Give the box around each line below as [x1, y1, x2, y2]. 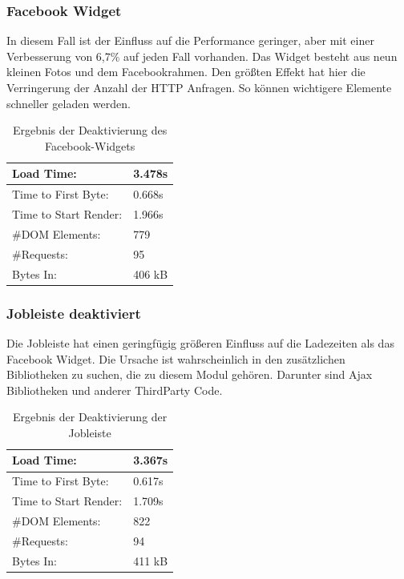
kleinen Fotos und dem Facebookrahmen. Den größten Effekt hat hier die [6, 63, 366, 80]
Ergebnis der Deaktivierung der [12, 408, 168, 425]
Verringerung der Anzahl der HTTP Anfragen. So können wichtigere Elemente [6, 79, 392, 95]
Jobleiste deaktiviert [6, 303, 141, 323]
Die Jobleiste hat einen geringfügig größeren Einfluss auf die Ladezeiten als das [6, 334, 394, 351]
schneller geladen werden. [6, 94, 131, 111]
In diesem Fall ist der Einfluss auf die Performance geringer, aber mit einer [6, 32, 374, 49]
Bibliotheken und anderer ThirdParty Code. [6, 381, 223, 398]
